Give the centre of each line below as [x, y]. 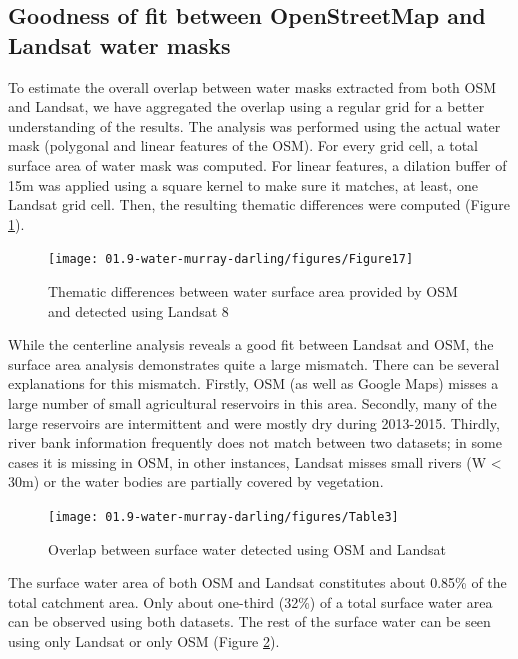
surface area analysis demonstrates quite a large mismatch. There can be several [254, 363]
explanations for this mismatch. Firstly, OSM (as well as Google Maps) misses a [253, 383]
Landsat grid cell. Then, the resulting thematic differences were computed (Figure [259, 204]
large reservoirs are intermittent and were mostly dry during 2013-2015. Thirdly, [254, 422]
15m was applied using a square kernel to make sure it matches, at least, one [243, 184]
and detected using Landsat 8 [138, 310]
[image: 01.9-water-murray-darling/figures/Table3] [223, 516]
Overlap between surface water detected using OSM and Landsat [247, 548]
